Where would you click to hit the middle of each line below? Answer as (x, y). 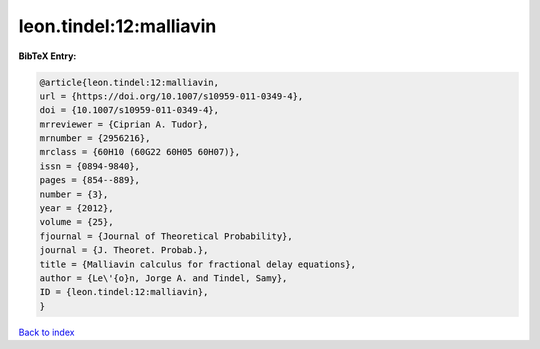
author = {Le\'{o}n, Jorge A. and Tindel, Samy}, (163, 278)
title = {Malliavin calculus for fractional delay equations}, (198, 264)
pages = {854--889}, (89, 180)
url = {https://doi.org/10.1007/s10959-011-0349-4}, (171, 96)
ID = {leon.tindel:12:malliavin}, (124, 292)
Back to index (46, 332)
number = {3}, (74, 194)
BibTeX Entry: (47, 56)
